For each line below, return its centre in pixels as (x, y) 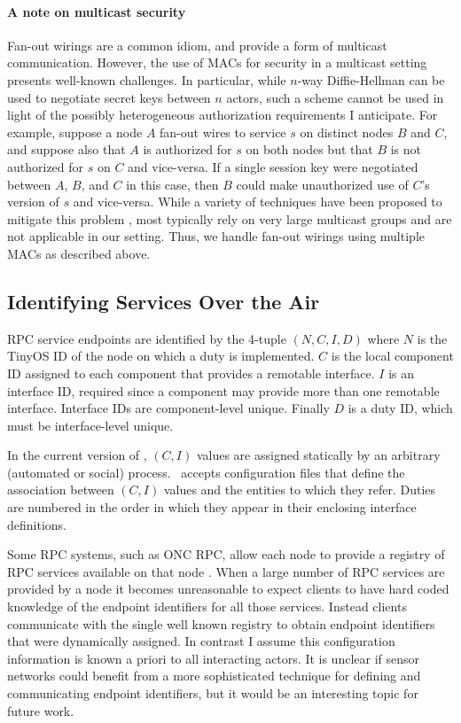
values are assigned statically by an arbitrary (318, 455)
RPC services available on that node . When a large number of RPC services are (226, 571)
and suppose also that (66, 149)
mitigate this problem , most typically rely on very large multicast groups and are (230, 218)
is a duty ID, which (400, 408)
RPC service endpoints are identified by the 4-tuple (147, 338)
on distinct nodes (347, 132)
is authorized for (188, 149)
